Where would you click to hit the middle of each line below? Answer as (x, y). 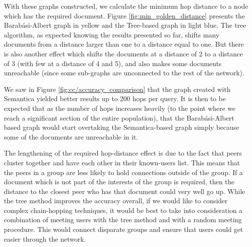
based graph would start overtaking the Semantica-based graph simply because (122, 127)
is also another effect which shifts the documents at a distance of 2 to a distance (124, 53)
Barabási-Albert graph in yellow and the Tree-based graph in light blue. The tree (125, 25)
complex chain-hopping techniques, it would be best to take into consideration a (123, 210)
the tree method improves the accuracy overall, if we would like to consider (116, 201)
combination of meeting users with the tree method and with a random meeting (123, 220)
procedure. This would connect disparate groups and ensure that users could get (124, 229)
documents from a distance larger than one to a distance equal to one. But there (124, 44)
